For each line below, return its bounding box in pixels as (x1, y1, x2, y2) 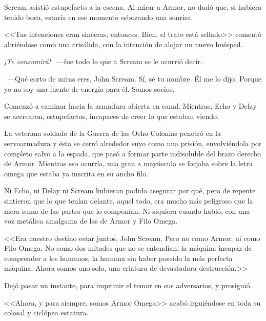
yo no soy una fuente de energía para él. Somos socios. (4, 83, 175, 94)
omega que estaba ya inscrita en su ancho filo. (4, 168, 149, 178)
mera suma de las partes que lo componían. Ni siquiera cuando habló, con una (4, 205, 250, 216)
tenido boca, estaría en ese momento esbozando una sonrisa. (4, 11, 193, 22)
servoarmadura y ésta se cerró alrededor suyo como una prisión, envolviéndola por (4, 137, 262, 148)
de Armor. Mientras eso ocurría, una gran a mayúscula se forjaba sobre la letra (4, 158, 253, 169)
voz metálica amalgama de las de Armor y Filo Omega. (4, 215, 178, 226)
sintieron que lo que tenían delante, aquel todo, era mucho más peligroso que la (4, 195, 253, 206)
